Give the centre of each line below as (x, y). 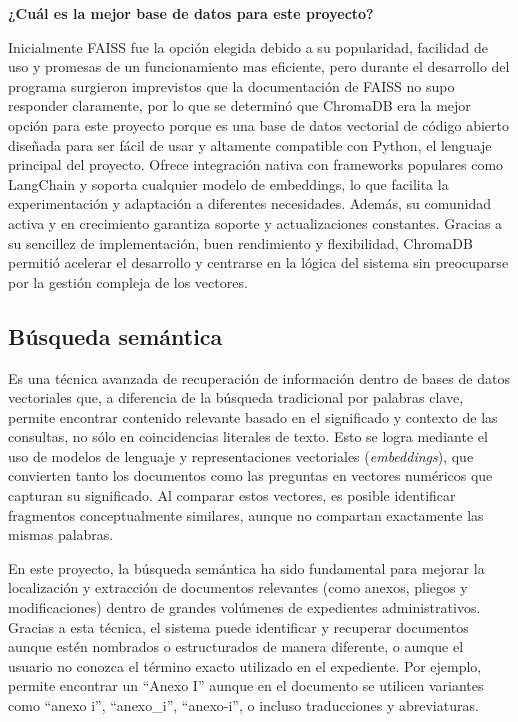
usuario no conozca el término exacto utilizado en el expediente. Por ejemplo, (245, 665)
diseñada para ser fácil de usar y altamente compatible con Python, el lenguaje (250, 144)
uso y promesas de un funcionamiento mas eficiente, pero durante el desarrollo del (259, 66)
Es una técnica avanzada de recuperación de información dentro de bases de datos (259, 377)
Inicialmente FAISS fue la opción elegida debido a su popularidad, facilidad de (248, 46)
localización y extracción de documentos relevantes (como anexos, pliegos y (238, 587)
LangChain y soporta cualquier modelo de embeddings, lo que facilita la (228, 183)
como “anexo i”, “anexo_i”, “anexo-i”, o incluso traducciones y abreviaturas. (243, 705)
